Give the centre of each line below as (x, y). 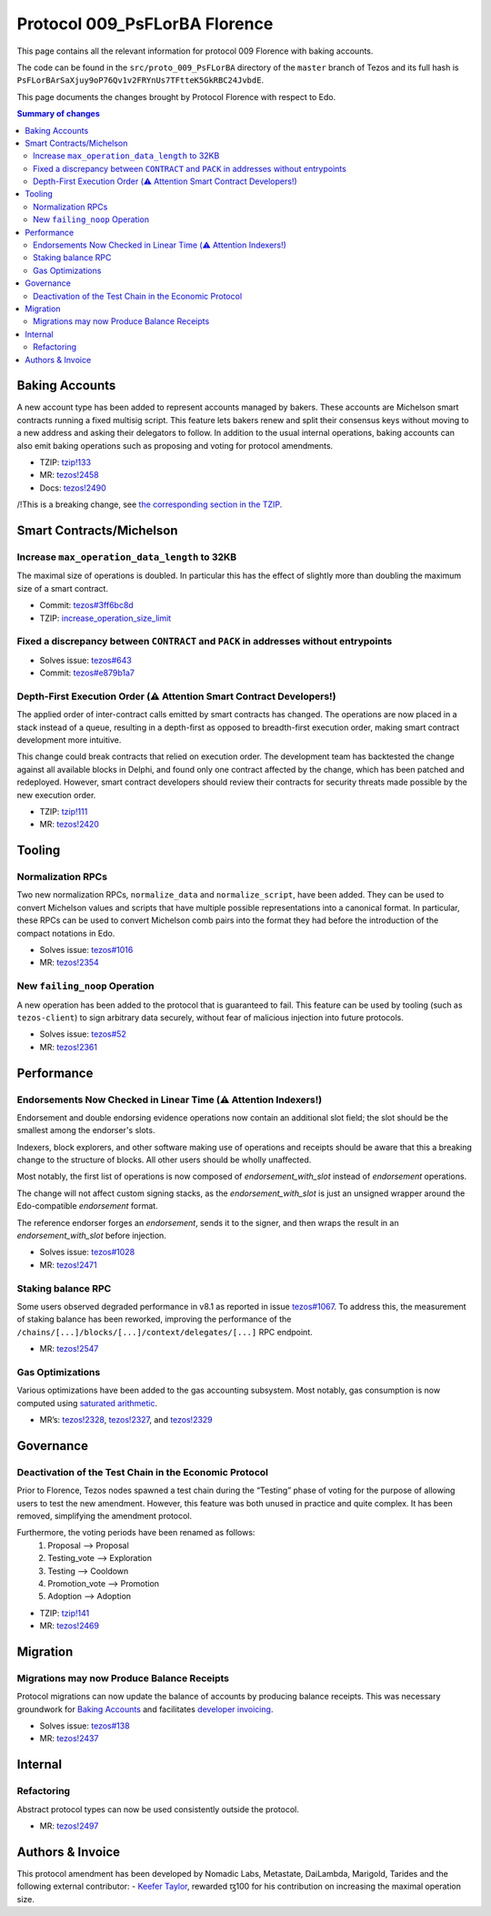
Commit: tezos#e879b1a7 (87, 673)
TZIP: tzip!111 (64, 811)
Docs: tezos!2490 (73, 488)
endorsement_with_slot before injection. (92, 1235)
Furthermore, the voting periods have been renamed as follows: (136, 1533)
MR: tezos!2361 (68, 1047)
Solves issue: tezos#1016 (86, 950)
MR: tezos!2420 (70, 825)
